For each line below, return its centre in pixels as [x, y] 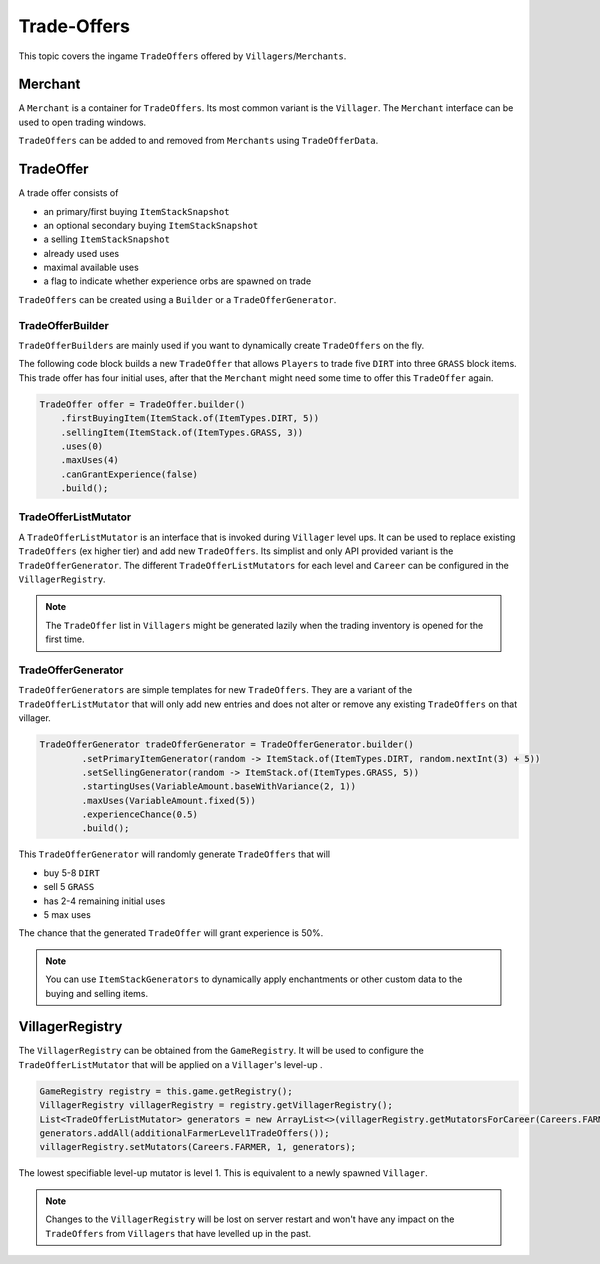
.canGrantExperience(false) [129, 474]
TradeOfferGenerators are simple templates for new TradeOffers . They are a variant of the [215, 690]
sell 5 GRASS [69, 887]
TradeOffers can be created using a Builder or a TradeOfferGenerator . [177, 299]
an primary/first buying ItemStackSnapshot [136, 211]
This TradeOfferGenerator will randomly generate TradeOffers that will [174, 854]
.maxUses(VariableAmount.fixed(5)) [169, 800]
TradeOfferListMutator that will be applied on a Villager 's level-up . [170, 1064]
